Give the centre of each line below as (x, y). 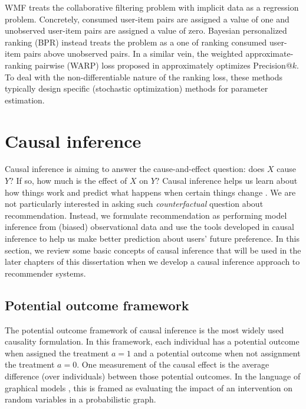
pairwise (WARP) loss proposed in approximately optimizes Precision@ (164, 65)
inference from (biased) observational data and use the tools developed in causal (149, 227)
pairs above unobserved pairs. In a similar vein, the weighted (133, 53)
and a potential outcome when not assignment (217, 353)
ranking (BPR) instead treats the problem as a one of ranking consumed (136, 42)
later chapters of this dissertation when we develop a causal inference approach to (152, 262)
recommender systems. (45, 273)
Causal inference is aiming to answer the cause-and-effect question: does (135, 169)
